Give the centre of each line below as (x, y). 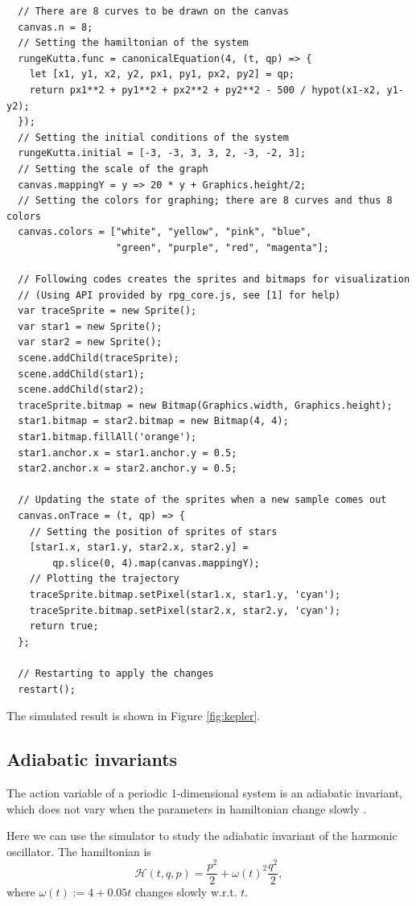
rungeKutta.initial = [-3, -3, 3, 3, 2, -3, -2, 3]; (162, 153)
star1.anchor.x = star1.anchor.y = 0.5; (128, 453)
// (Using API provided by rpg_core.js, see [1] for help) (179, 295)
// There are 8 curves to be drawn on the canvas (153, 11)
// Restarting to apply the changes (116, 673)
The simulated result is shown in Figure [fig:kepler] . (134, 716)
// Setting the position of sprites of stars (153, 531)
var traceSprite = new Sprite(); (107, 311)
